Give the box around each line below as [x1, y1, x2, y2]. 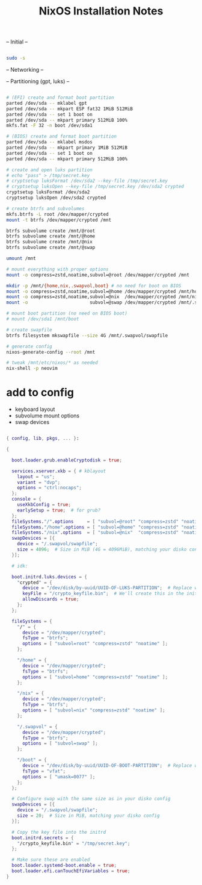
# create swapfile [6, 327, 52, 333]
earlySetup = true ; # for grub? [17, 507, 101, 513]
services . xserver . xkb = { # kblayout [11, 468, 106, 474]
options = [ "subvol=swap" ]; [22, 740, 98, 746]
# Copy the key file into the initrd [11, 829, 106, 835]
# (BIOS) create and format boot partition [6, 134, 117, 140]
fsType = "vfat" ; [22, 768, 66, 774]
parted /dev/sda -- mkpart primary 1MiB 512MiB [6, 145, 128, 151]
